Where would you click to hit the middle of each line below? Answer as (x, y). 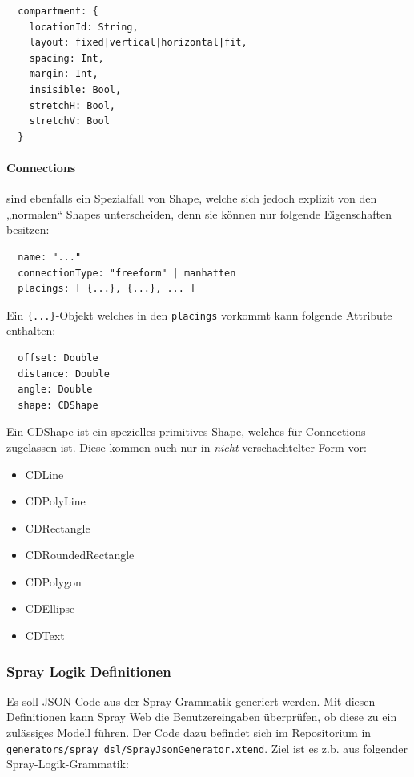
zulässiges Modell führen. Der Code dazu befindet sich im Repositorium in (189, 733)
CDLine (44, 474)
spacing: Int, (66, 58)
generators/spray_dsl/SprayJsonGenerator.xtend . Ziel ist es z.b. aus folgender (207, 748)
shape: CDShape (58, 405)
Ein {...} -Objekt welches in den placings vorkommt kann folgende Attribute (199, 314)
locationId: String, (84, 27)
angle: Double (55, 390)
